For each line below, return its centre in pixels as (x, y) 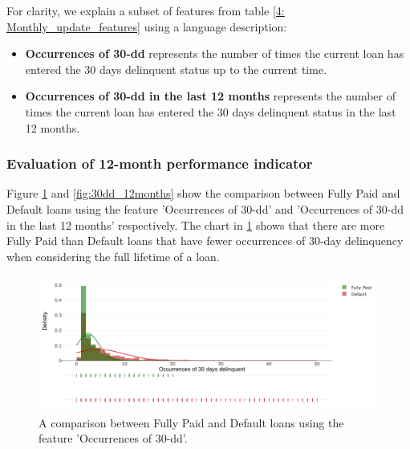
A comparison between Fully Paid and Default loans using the (191, 422)
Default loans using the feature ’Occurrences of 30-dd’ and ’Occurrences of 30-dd (205, 208)
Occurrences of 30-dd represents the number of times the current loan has (215, 53)
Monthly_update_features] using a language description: (147, 26)
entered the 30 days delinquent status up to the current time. (176, 69)
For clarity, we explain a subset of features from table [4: (146, 10)
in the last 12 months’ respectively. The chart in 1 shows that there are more (196, 224)
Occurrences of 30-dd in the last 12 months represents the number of (210, 96)
